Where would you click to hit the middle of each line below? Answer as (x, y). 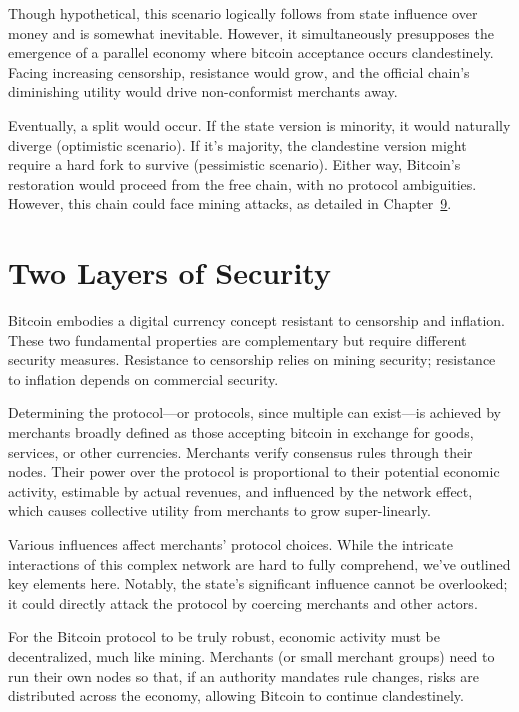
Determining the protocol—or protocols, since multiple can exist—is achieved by (254, 412)
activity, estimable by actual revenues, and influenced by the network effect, (240, 490)
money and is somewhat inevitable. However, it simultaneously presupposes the (251, 32)
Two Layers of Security (169, 272)
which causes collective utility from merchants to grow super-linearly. (219, 510)
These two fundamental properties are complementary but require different (237, 339)
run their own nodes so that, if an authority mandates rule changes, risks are (243, 675)
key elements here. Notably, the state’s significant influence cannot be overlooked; (258, 583)
